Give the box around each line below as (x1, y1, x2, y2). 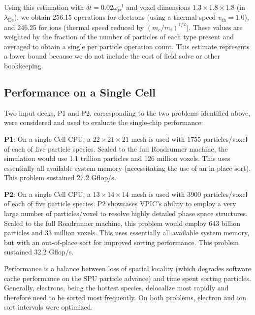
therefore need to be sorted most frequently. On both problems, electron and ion (4, 292, 247, 302)
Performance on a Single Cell (4, 84, 156, 99)
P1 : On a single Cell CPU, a (4, 133, 91, 144)
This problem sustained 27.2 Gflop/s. (4, 172, 116, 183)
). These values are (186, 22, 243, 32)
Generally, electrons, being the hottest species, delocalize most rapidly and (4, 283, 229, 293)
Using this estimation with (4, 2, 84, 12)
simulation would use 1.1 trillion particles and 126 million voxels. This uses (4, 153, 230, 163)
